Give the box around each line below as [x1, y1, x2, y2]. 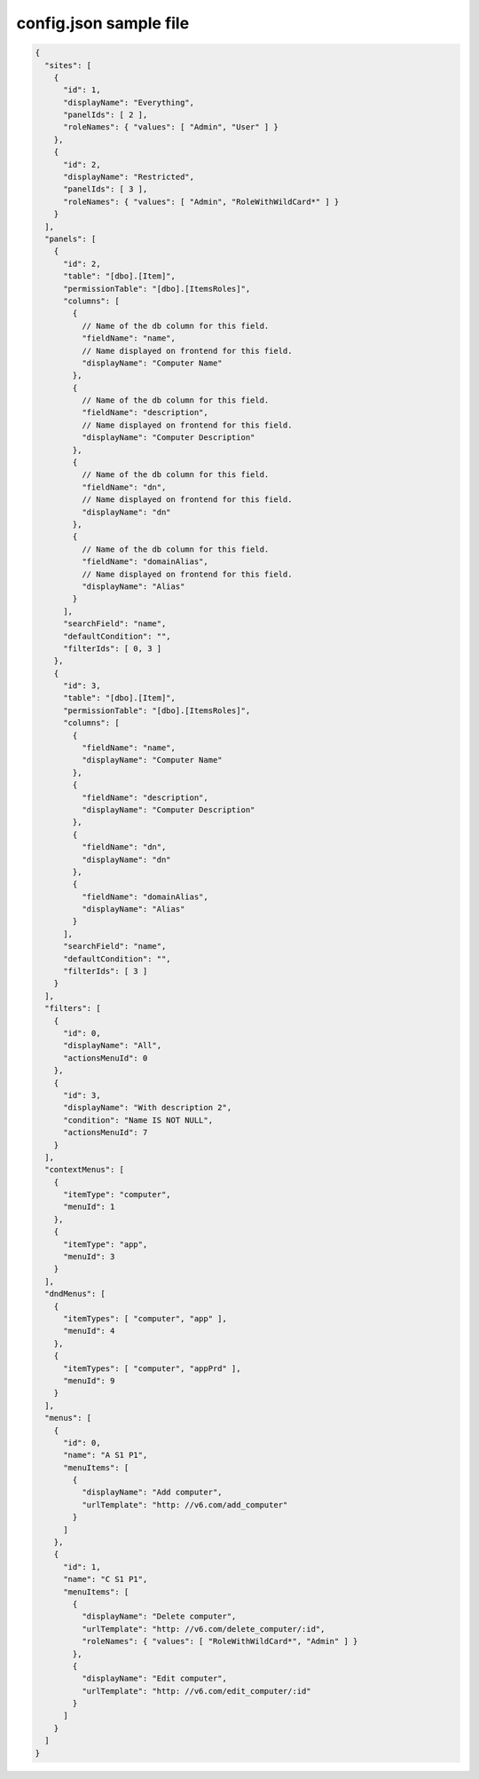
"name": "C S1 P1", [63, 1574, 148, 1585]
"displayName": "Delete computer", [81, 1611, 237, 1622]
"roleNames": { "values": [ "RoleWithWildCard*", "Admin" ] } [81, 1636, 358, 1647]
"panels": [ [44, 234, 97, 244]
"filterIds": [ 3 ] [63, 967, 148, 976]
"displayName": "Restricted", [63, 172, 195, 182]
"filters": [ [44, 1003, 101, 1014]
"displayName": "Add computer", [81, 1487, 223, 1498]
